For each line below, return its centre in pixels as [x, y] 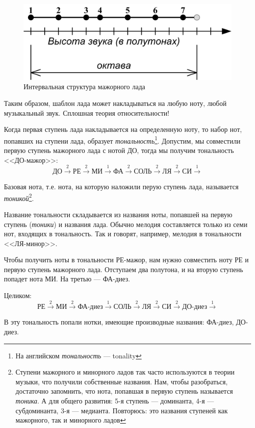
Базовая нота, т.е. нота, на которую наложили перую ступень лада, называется [121, 187]
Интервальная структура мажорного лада [85, 87]
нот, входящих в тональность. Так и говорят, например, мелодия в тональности [123, 234]
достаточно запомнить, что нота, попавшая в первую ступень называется [124, 391]
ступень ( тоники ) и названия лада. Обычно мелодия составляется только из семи [126, 224]
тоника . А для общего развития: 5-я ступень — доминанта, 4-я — [115, 401]
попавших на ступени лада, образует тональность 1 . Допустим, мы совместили [122, 140]
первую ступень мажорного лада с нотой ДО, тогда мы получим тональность [119, 150]
